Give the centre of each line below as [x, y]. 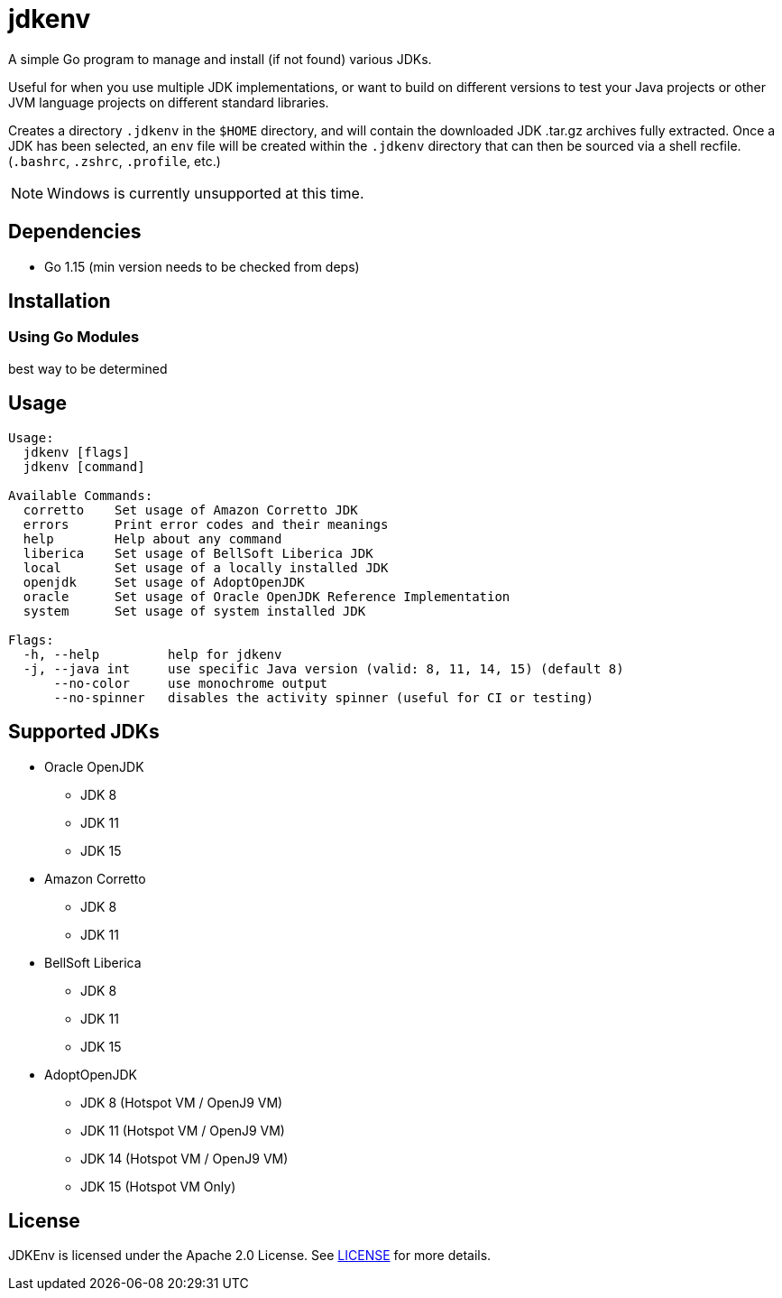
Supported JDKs [84, 732]
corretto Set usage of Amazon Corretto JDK [190, 510]
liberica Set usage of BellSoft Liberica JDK [198, 553]
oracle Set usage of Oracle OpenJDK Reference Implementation [267, 596]
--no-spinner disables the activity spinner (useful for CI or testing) [324, 697]
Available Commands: [81, 495]
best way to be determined [88, 368]
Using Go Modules [74, 337]
